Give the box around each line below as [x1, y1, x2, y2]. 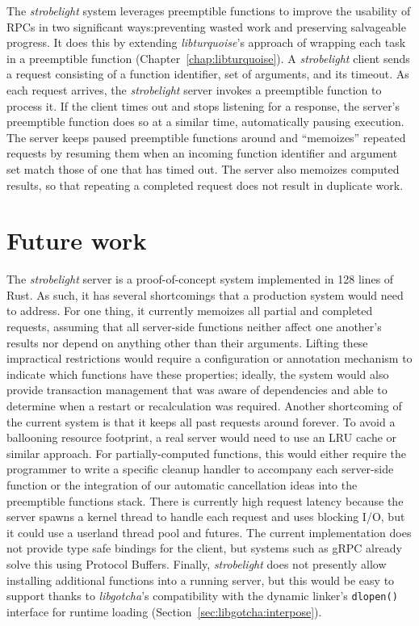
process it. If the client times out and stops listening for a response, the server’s [6, 97, 400, 114]
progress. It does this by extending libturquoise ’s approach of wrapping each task [6, 34, 406, 51]
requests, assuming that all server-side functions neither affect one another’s [6, 318, 382, 335]
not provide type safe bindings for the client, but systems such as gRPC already [6, 540, 402, 557]
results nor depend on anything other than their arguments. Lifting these [6, 334, 368, 351]
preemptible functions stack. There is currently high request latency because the [6, 492, 404, 509]
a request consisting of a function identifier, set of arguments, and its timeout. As [6, 65, 409, 82]
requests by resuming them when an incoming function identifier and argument [6, 145, 398, 162]
